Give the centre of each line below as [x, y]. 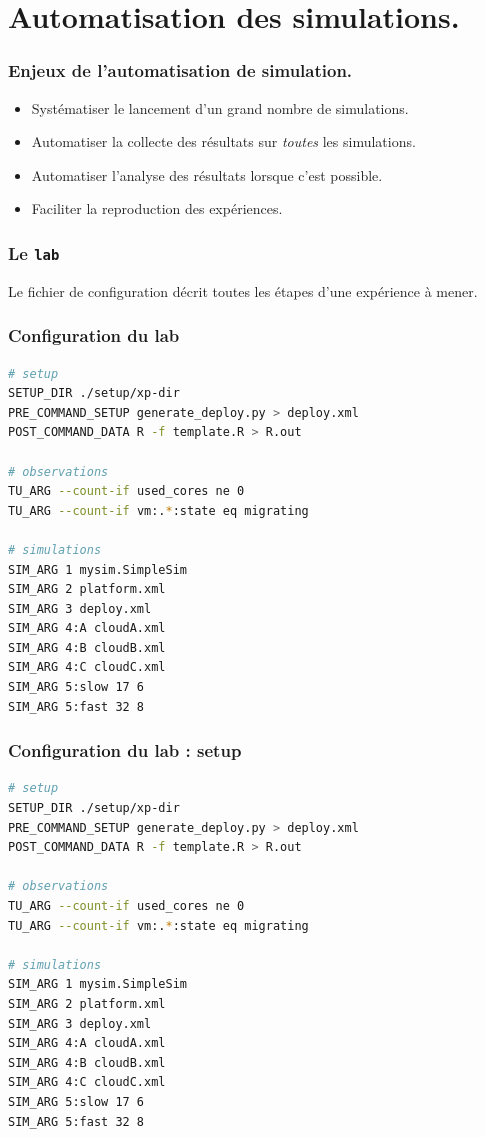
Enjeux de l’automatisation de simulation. [180, 70]
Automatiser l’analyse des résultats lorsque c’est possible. [207, 174]
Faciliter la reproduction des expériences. [157, 208]
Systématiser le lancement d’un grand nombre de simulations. [220, 107]
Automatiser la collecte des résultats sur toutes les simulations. [223, 141]
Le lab [34, 252]
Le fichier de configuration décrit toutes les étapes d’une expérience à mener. [243, 290]
